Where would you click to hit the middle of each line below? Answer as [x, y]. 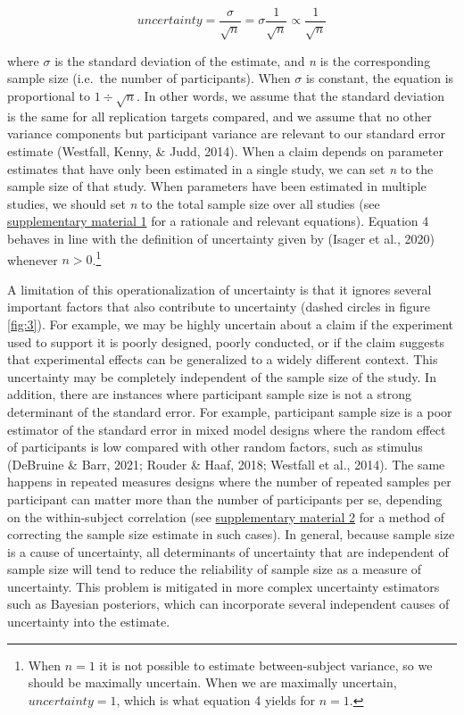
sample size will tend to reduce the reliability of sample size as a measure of [215, 569]
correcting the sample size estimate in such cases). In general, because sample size [231, 534]
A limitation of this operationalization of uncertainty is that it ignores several [220, 289]
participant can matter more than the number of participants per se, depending [225, 499]
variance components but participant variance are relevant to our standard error [226, 133]
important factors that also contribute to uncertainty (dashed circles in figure [219, 307]
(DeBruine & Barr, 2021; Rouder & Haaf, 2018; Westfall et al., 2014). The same [226, 464]
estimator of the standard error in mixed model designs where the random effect [227, 429]
